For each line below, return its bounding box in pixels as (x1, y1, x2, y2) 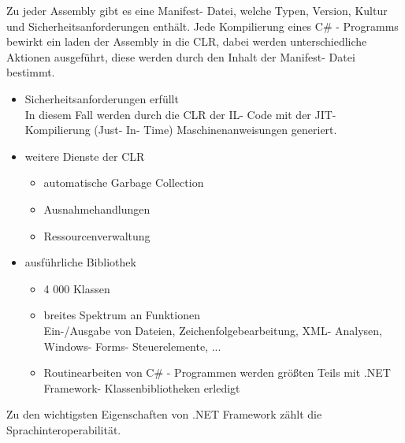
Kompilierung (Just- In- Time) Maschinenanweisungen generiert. (24, 121, 337, 138)
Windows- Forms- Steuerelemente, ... (43, 337, 221, 354)
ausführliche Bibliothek (24, 254, 136, 270)
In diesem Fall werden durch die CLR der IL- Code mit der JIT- (24, 106, 336, 122)
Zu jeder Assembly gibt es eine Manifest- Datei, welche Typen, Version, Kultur (6, 2, 388, 18)
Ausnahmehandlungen (43, 200, 150, 217)
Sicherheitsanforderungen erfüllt (24, 90, 179, 106)
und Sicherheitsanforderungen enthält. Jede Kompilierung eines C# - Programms (6, 17, 399, 34)
